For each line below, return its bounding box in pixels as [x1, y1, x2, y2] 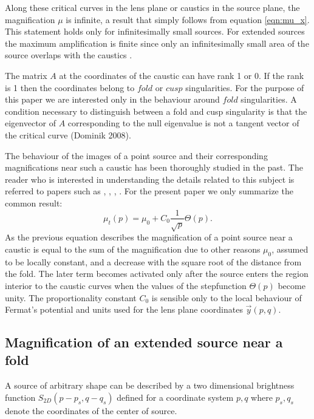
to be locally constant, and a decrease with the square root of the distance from [5, 255, 302, 268]
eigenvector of [5, 117, 56, 129]
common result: [5, 196, 63, 209]
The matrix [5, 69, 47, 81]
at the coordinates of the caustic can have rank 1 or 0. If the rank [59, 69, 304, 81]
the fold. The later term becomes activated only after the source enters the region [5, 267, 309, 280]
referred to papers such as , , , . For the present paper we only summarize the [5, 185, 293, 197]
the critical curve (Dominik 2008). [5, 128, 131, 141]
